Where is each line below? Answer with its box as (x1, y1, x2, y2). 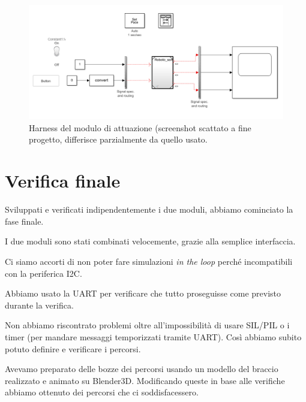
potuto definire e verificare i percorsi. (5, 342, 141, 355)
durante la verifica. (5, 298, 74, 311)
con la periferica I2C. (5, 267, 82, 279)
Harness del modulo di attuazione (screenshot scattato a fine (29, 121, 251, 134)
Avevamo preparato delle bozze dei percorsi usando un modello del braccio (5, 362, 278, 375)
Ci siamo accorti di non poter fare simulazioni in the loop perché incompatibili (5, 255, 293, 267)
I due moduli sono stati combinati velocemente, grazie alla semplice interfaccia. (5, 235, 296, 247)
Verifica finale (5, 168, 121, 193)
